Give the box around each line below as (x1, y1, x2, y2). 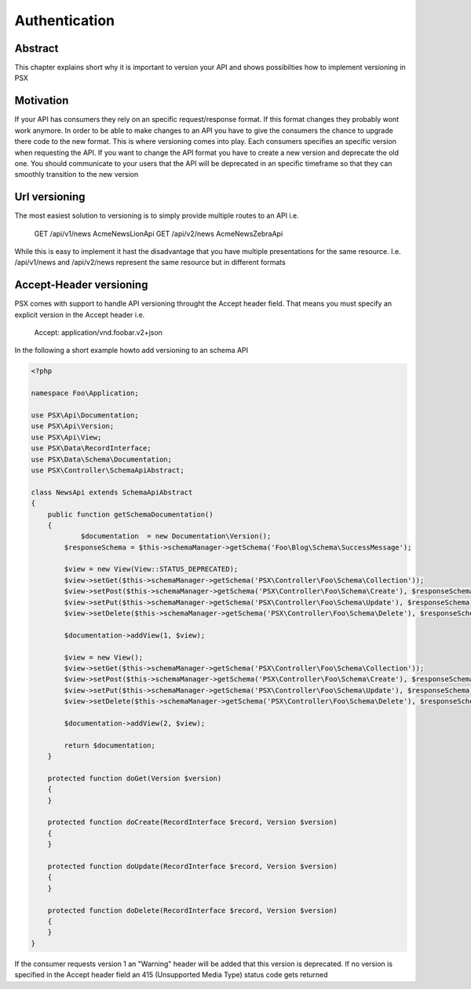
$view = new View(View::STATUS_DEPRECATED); (64, 564, 239, 574)
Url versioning (14, 190, 86, 204)
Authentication (14, 12, 115, 29)
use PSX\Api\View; (31, 432, 102, 442)
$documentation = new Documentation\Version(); (80, 531, 272, 541)
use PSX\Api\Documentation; (31, 411, 139, 420)
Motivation (14, 94, 69, 108)
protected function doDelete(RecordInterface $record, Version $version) (47, 906, 338, 915)
